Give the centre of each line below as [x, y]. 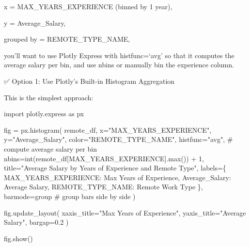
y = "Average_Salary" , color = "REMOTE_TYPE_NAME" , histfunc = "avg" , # [118, 139]
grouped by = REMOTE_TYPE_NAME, [67, 39]
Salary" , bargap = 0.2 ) [36, 222]
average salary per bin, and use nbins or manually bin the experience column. [119, 65]
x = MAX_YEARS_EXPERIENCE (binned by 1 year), [88, 6]
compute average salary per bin [50, 148]
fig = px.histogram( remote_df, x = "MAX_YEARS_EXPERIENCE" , [108, 130]
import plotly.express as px [44, 114]
